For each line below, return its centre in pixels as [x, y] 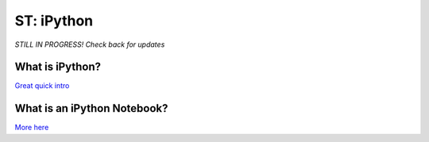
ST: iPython [54, 21]
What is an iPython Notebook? [91, 108]
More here [32, 128]
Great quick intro [42, 86]
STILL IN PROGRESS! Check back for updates [90, 44]
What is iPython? [58, 67]
